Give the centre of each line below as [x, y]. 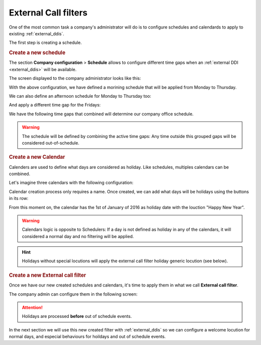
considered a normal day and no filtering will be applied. [78, 236]
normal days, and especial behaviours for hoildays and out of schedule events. [87, 337]
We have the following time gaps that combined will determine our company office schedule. [101, 114]
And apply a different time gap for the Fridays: [55, 105]
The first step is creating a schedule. [45, 43]
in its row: [19, 198]
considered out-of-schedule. [51, 143]
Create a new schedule [37, 53]
